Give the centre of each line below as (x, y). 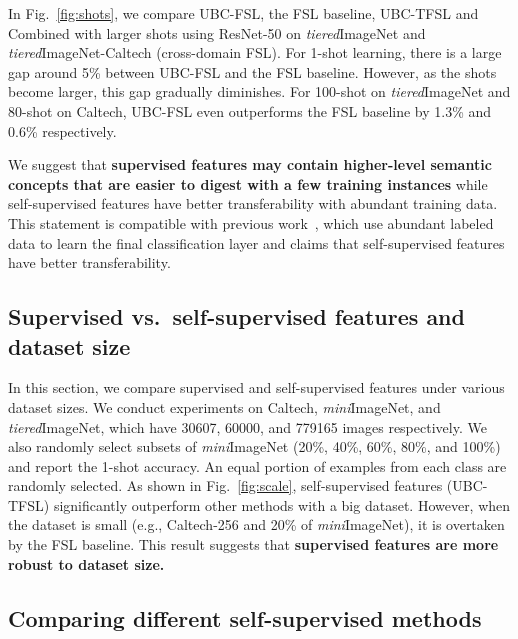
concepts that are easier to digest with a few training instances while (248, 183)
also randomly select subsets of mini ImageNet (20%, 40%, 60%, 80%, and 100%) (254, 446)
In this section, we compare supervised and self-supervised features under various (256, 387)
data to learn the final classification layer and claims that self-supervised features (256, 242)
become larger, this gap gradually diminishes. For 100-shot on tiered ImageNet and (259, 91)
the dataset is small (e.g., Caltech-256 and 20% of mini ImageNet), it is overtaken (256, 524)
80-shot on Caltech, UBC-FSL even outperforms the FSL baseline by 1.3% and (250, 110)
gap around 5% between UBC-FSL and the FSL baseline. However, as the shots (252, 71)
